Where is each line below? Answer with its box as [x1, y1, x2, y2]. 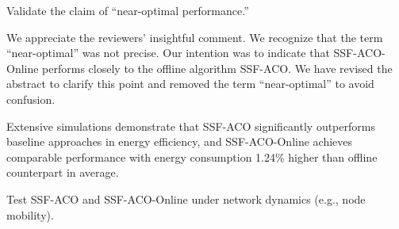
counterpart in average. [6, 164, 119, 181]
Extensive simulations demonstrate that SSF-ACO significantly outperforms [6, 117, 375, 134]
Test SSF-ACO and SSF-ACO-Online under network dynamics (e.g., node [6, 190, 366, 207]
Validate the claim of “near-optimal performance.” [6, 2, 249, 18]
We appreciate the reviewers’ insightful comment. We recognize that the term [6, 29, 383, 45]
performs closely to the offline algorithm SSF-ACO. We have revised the [42, 59, 393, 76]
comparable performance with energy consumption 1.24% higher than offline [6, 148, 378, 165]
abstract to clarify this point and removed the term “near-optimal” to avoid [6, 75, 374, 92]
